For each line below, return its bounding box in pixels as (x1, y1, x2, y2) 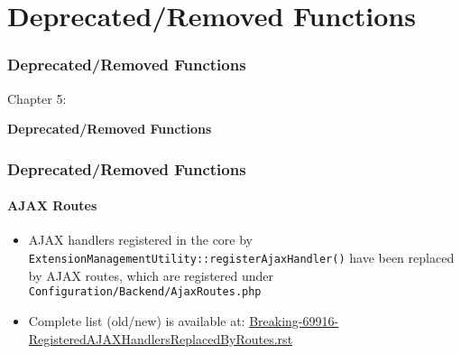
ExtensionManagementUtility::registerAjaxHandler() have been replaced (28, 248, 455, 267)
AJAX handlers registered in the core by (28, 230, 254, 249)
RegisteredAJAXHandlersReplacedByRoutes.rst (28, 329, 293, 348)
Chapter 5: (7, 88, 67, 107)
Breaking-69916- (249, 311, 339, 330)
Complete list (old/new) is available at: (28, 311, 245, 330)
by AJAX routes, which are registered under (28, 265, 274, 284)
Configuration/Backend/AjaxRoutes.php (28, 285, 262, 299)
